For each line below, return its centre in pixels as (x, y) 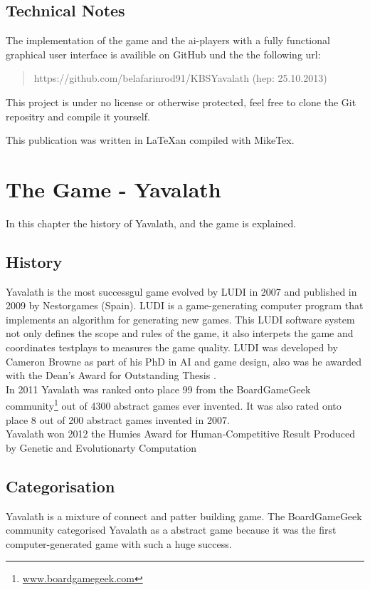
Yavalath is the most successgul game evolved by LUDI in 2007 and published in (181, 291)
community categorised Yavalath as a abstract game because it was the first (171, 530)
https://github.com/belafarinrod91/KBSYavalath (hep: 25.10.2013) (180, 78)
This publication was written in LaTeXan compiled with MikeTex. (150, 140)
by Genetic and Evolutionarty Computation (101, 447)
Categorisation (60, 486)
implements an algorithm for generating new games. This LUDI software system (180, 319)
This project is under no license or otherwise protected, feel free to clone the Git (181, 102)
